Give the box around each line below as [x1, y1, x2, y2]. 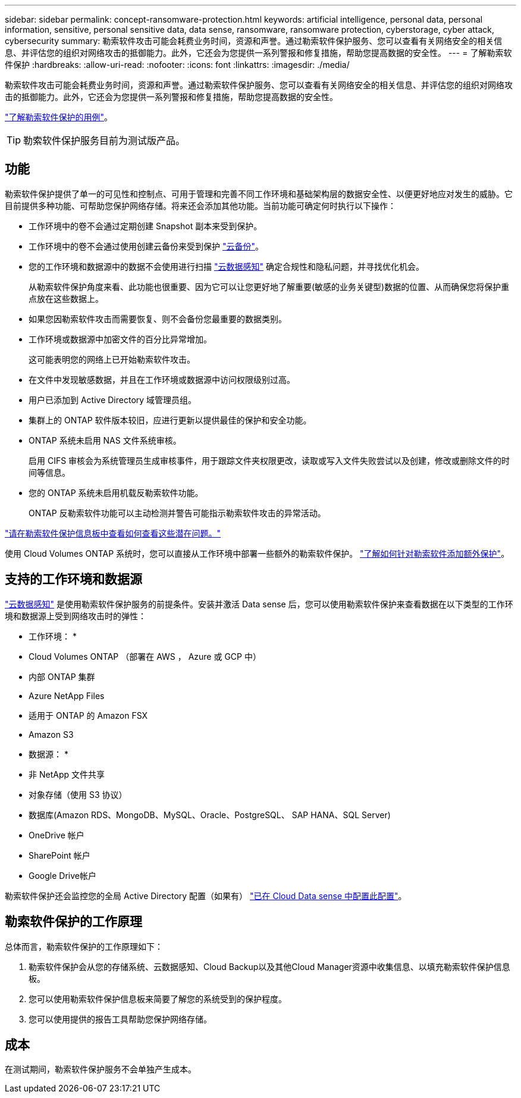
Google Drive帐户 [29, 870, 96, 881]
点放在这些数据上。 [29, 293, 103, 304]
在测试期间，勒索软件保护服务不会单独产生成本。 [5, 1064, 196, 1075]
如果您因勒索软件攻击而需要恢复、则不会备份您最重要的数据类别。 [29, 313, 287, 324]
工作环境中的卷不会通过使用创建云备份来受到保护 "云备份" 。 [29, 241, 263, 251]
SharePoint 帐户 [29, 850, 90, 860]
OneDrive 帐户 [29, 829, 84, 840]
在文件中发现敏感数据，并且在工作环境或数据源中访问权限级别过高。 [29, 374, 295, 385]
